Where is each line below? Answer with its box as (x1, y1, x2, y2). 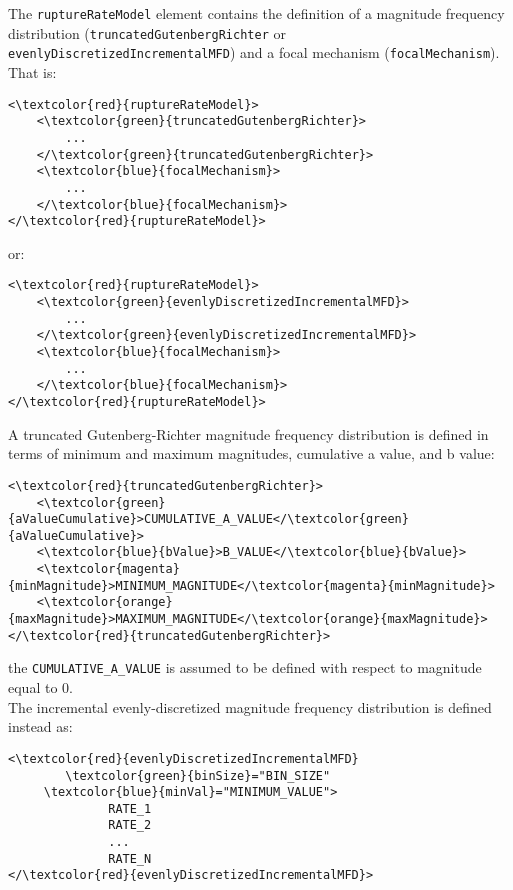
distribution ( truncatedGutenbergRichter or (8, 22, 286, 43)
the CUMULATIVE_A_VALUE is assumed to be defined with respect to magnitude (8, 657, 482, 678)
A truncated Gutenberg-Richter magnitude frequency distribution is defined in (8, 423, 489, 444)
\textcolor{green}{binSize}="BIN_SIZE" (65, 768, 331, 783)
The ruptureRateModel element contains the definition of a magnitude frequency (8, 3, 505, 23)
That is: (8, 61, 57, 82)
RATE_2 (108, 818, 152, 833)
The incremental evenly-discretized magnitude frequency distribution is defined (8, 696, 492, 717)
